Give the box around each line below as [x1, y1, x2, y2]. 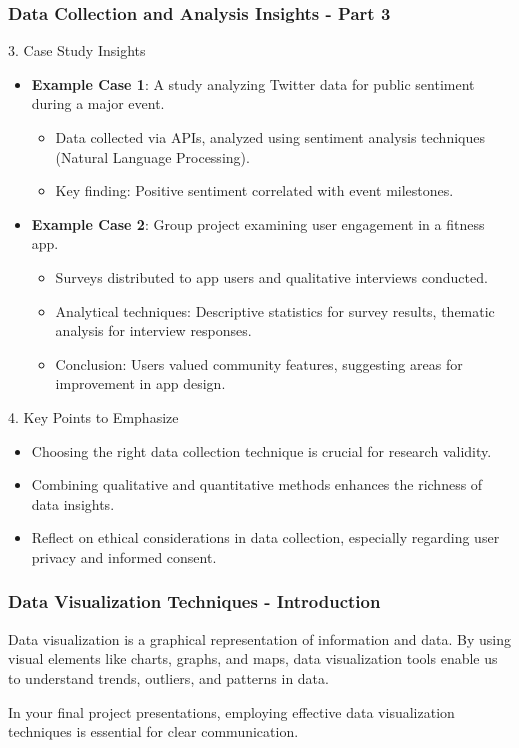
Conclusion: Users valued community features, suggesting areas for [55, 353, 463, 374]
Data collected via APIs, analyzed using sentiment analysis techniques [55, 127, 485, 147]
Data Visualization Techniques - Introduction [8, 589, 381, 614]
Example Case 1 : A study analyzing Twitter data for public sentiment [31, 73, 475, 94]
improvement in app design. [55, 373, 226, 394]
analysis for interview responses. [55, 320, 252, 341]
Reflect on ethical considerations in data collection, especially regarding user [31, 527, 500, 548]
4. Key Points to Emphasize [8, 406, 179, 427]
